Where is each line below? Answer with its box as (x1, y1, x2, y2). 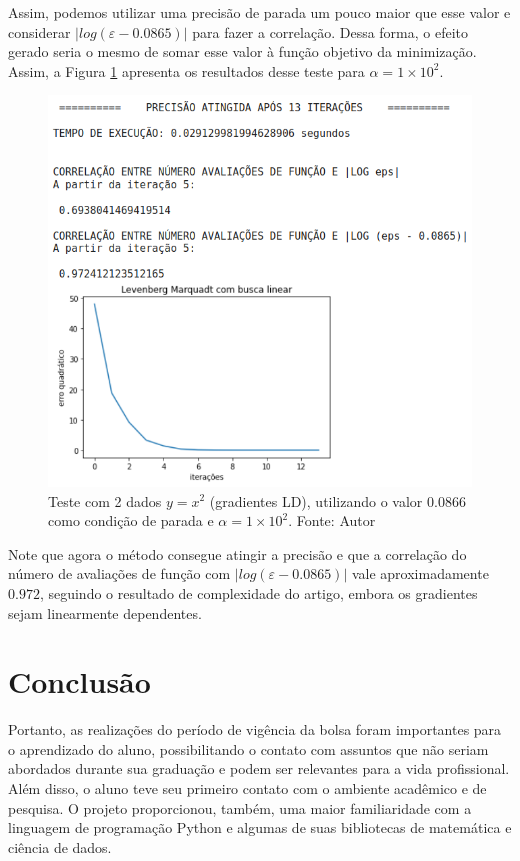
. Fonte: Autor (288, 510, 376, 531)
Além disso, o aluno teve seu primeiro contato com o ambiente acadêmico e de (8, 778, 487, 799)
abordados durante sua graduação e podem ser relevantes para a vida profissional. (8, 758, 510, 779)
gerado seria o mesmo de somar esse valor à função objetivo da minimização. (8, 41, 477, 62)
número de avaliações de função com (8, 563, 231, 584)
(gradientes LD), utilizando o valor (209, 490, 423, 511)
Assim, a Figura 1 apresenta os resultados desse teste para (8, 60, 365, 81)
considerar (8, 21, 71, 42)
